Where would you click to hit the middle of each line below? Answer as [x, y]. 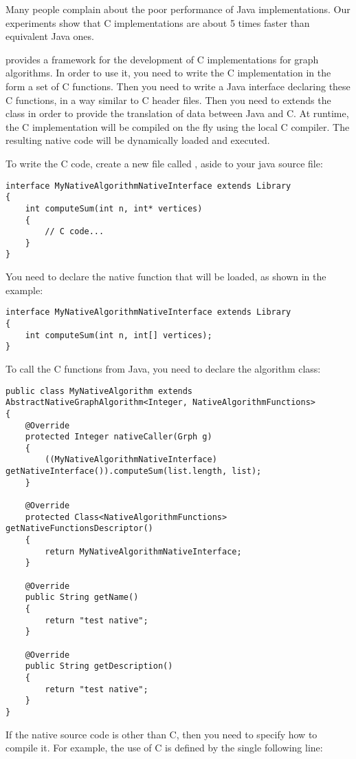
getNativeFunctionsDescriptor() [79, 529]
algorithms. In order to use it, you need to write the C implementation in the [168, 73]
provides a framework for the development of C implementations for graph [162, 59]
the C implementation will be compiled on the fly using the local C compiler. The [178, 126]
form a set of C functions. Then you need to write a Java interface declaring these [178, 86]
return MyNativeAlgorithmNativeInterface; [143, 551]
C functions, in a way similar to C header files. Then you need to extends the [168, 100]
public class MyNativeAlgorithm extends [99, 391]
